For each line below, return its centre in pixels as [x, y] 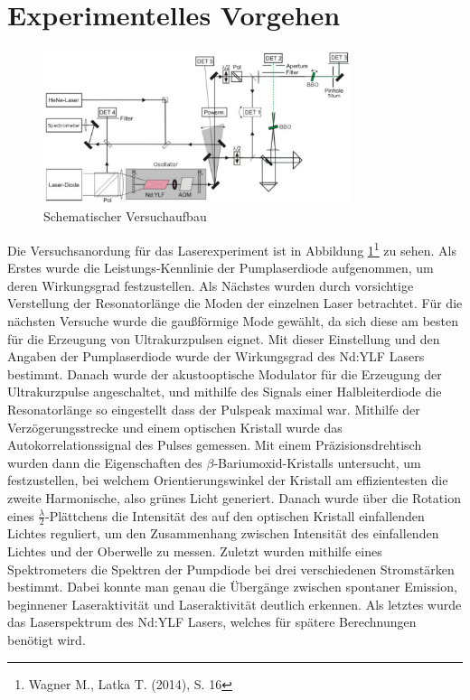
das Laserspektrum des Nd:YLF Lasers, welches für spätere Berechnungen [212, 622]
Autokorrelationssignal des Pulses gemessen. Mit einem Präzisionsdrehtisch [215, 445]
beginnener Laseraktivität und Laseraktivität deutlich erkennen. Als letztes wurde [235, 604]
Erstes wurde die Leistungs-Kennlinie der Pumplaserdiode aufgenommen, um [221, 268]
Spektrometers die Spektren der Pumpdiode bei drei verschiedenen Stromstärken [231, 569]
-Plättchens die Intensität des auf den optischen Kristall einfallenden [235, 515]
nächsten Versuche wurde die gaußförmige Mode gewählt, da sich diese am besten [233, 320]
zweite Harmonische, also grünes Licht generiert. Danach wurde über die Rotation [234, 497]
